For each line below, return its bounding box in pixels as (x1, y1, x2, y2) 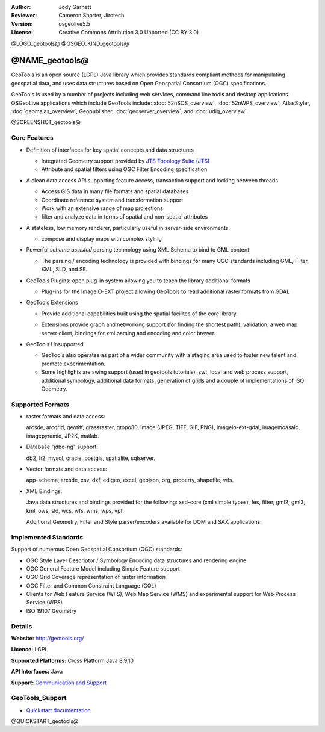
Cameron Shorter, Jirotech (58, 12, 125, 19)
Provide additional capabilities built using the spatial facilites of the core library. (41, 310, 238, 317)
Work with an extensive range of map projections (41, 205, 164, 212)
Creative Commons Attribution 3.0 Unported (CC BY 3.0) (58, 29, 199, 36)
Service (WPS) (26, 599, 63, 606)
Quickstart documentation (26, 706, 91, 713)
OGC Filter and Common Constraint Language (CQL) (26, 582, 156, 589)
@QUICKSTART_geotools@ (11, 718, 79, 725)
